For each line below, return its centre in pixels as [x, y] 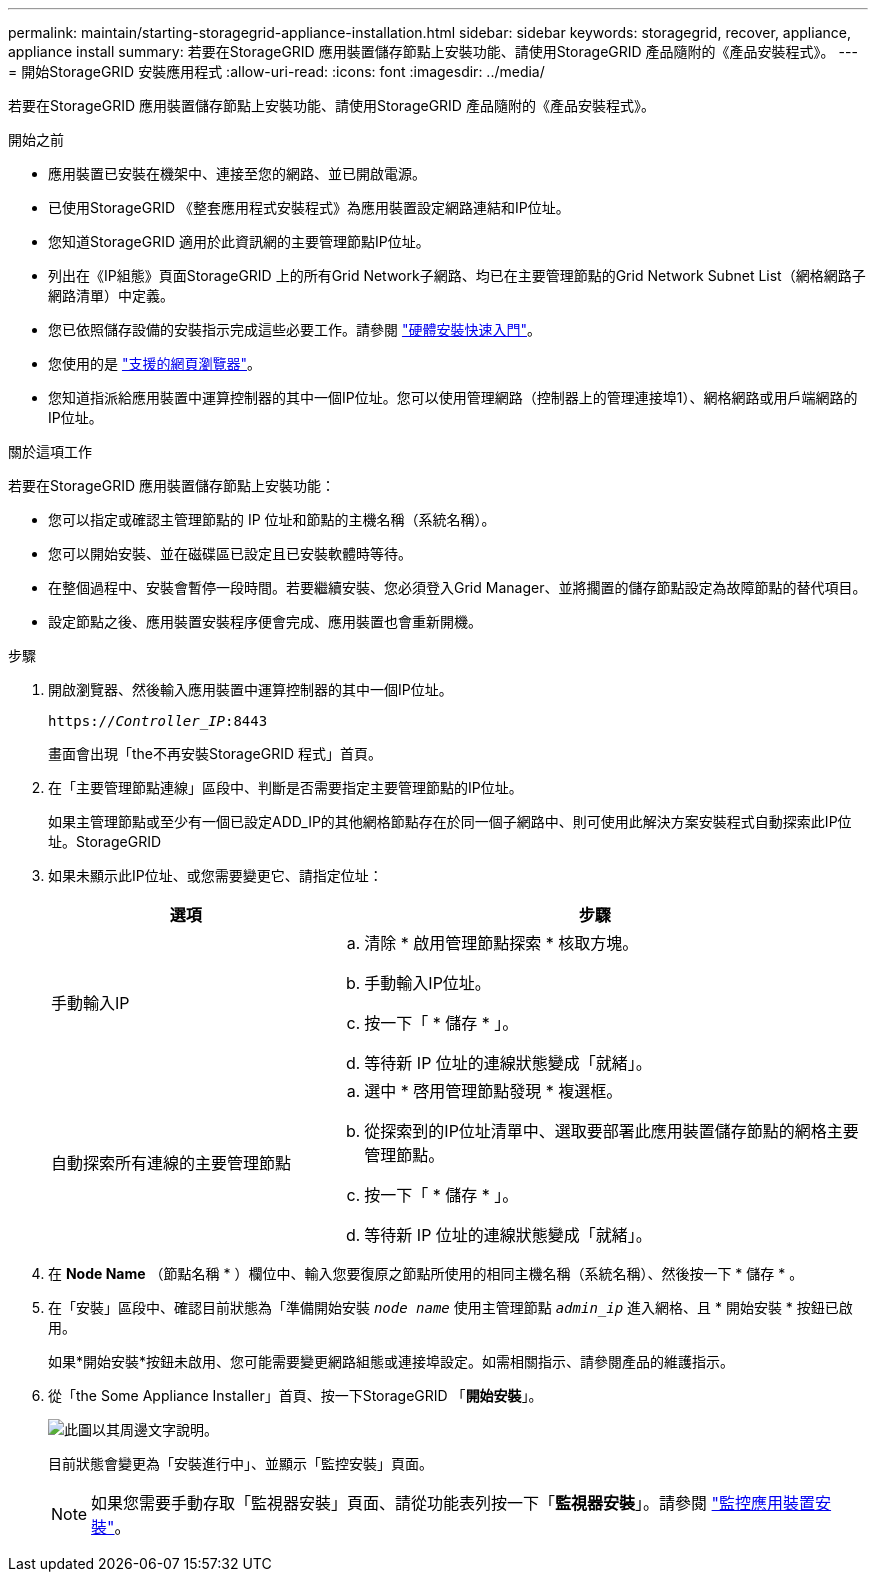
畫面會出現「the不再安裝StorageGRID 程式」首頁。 [215, 753]
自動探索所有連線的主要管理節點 [171, 1163]
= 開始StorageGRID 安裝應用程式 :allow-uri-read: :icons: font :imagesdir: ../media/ [276, 71]
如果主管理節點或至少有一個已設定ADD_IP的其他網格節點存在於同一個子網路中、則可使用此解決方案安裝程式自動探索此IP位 [450, 821]
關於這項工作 [50, 451]
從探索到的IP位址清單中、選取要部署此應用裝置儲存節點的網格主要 [611, 1131]
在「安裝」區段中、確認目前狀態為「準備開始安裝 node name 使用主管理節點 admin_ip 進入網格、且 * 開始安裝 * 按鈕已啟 [450, 1307]
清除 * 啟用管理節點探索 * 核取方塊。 [501, 943]
